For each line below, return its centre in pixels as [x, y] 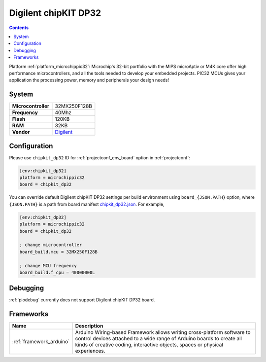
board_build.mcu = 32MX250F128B [59, 252]
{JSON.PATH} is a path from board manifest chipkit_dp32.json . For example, [87, 204]
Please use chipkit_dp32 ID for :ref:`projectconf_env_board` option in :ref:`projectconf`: [100, 157]
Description [89, 326]
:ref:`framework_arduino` [41, 342]
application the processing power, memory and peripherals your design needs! [89, 80]
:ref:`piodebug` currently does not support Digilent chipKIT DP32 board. [82, 300]
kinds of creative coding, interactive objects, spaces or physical [149, 345]
